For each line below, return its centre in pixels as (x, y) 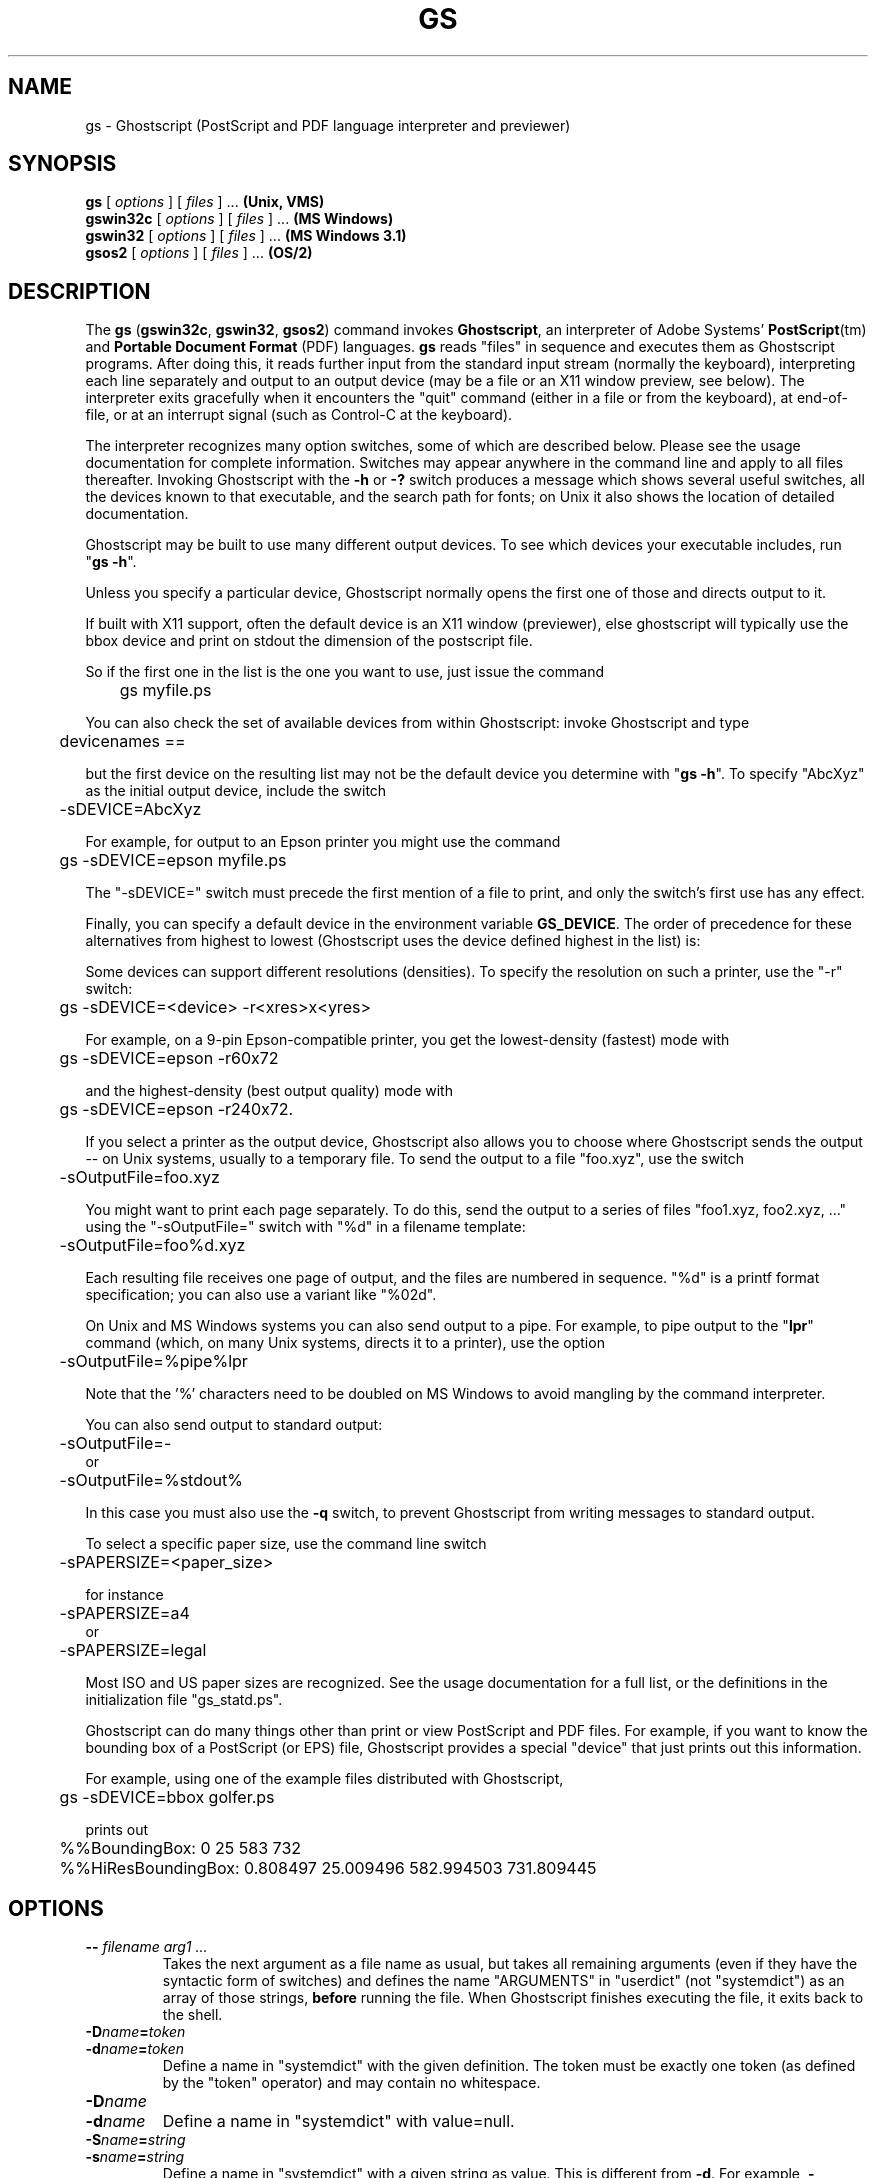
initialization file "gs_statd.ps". (184, 1700)
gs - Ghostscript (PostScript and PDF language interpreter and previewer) (328, 125)
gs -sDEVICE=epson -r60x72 (169, 1058)
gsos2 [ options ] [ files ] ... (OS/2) (199, 253)
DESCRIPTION (79, 291)
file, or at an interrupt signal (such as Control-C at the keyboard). (299, 415)
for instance (124, 1595)
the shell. (192, 2015)
